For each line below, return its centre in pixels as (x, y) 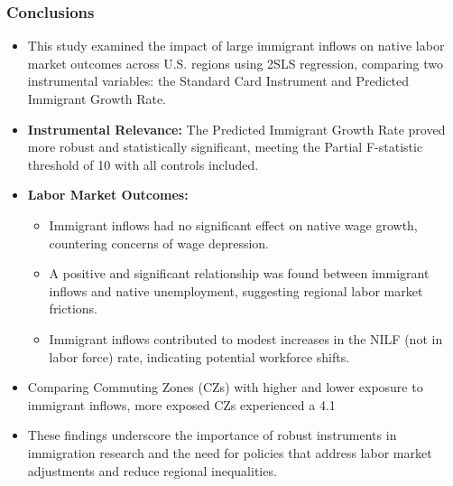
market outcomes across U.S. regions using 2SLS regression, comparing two (236, 63)
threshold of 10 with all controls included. (143, 164)
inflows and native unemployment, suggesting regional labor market (236, 290)
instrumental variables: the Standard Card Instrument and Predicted (218, 81)
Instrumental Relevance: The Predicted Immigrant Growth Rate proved (236, 129)
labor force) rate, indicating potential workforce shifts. (199, 356)
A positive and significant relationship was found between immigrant (239, 273)
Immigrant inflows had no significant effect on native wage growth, (233, 224)
